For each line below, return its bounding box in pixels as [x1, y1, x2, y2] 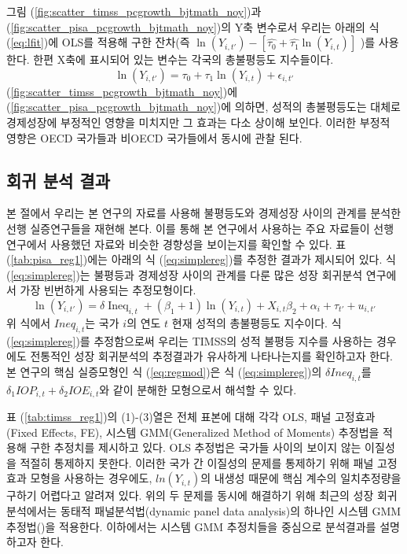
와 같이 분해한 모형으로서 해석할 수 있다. [99, 381, 297, 397]
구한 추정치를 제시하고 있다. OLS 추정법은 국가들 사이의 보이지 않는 [30, 439, 361, 456]
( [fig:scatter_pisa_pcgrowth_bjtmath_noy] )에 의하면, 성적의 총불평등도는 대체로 [6, 98, 401, 115]
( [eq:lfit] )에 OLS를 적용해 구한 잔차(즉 [6, 34, 190, 50]
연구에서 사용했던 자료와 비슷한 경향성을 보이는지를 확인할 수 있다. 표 [6, 235, 346, 252]
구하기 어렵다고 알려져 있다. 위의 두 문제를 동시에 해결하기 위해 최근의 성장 [6, 487, 374, 504]
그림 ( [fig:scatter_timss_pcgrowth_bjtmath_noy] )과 [6, 3, 262, 19]
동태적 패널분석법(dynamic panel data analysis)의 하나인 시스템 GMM [60, 502, 401, 519]
